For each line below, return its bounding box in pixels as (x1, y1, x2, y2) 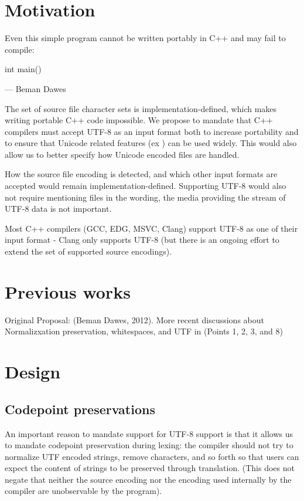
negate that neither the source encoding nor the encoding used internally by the (5, 473, 292, 485)
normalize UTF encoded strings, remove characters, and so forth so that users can (5, 450, 299, 462)
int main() (5, 63, 42, 75)
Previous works (5, 279, 131, 303)
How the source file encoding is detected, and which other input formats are (5, 168, 278, 180)
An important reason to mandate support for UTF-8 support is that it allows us (5, 427, 293, 439)
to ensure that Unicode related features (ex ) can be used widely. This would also (5, 137, 297, 149)
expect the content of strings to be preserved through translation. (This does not (5, 462, 295, 474)
